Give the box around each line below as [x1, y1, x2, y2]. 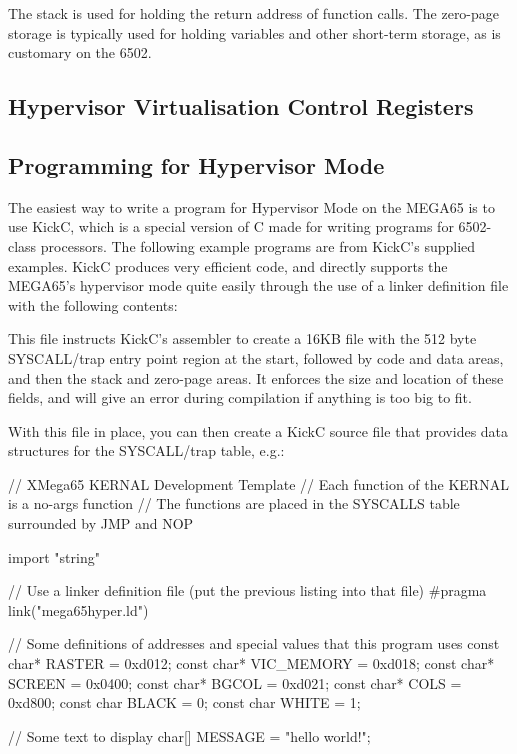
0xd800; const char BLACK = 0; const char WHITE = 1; [8, 692, 361, 713]
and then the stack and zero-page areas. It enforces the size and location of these [8, 367, 504, 388]
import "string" [8, 546, 100, 567]
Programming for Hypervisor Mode [8, 149, 385, 180]
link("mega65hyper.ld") [8, 599, 149, 620]
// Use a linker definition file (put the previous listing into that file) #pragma [8, 580, 487, 601]
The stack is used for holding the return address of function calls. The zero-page [8, 3, 500, 23]
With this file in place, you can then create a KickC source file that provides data [8, 420, 509, 441]
